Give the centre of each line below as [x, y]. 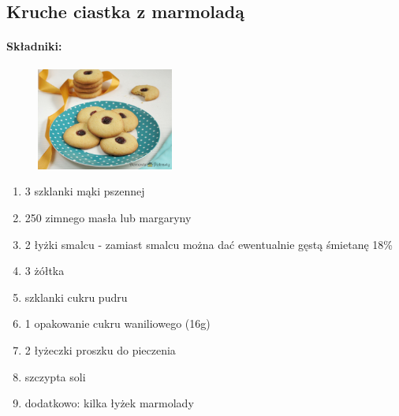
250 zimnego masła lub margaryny [108, 217]
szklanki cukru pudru [76, 297]
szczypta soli [55, 376]
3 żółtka [45, 271]
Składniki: [34, 46]
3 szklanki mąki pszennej [85, 191]
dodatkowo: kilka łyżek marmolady [109, 403]
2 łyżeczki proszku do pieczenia [100, 349]
